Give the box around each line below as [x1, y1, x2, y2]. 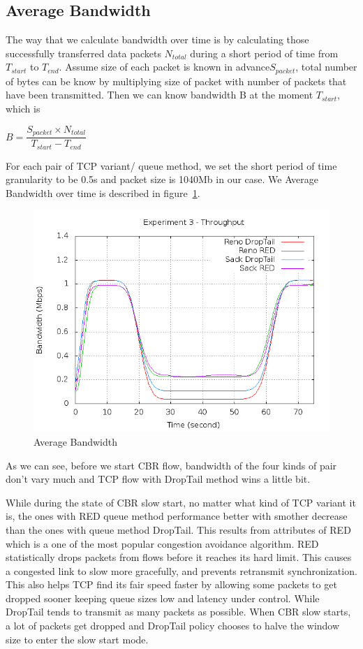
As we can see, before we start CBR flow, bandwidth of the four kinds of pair [6, 458, 337, 472]
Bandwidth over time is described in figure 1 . [6, 185, 200, 200]
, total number [295, 59, 357, 74]
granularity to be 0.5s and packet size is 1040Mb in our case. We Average [6, 172, 319, 187]
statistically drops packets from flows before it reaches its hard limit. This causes [6, 550, 352, 564]
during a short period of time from [190, 45, 339, 60]
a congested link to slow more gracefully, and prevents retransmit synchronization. [6, 563, 357, 578]
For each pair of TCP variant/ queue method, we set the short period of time [6, 158, 337, 173]
